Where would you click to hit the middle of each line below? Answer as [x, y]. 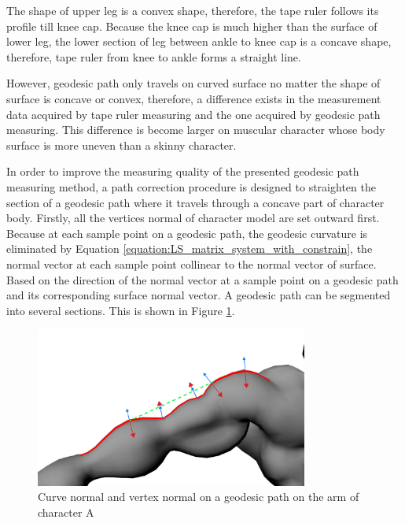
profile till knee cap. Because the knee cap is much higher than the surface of [192, 26]
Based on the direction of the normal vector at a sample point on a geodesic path [202, 279]
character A [66, 512]
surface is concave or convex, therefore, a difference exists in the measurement [194, 98]
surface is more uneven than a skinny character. [121, 145]
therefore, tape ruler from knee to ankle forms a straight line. [154, 56]
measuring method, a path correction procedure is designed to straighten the [191, 186]
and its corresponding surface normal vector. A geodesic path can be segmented [199, 295]
